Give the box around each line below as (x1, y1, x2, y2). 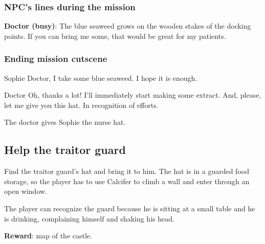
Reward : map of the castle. (4, 230, 92, 241)
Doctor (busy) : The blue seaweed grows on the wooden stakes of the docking (4, 20, 251, 31)
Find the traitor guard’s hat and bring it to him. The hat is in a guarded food (4, 166, 249, 176)
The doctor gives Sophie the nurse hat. (4, 117, 126, 127)
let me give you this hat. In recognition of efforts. (4, 99, 159, 110)
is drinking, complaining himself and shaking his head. (4, 213, 174, 224)
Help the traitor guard (4, 142, 126, 158)
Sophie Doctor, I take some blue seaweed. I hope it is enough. (4, 72, 197, 83)
